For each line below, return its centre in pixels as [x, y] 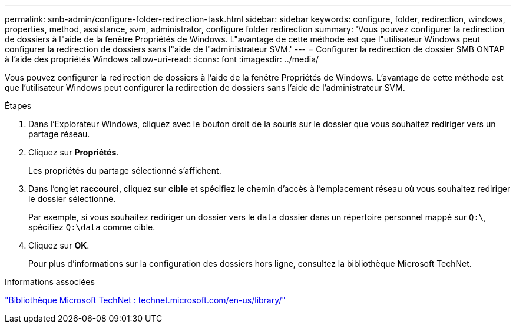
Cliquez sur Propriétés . [74, 152]
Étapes [18, 106]
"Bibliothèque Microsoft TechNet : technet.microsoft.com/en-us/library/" [145, 300]
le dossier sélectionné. [72, 199]
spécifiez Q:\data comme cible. [92, 227]
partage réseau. [59, 134]
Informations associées [50, 282]
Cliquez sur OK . [59, 245]
